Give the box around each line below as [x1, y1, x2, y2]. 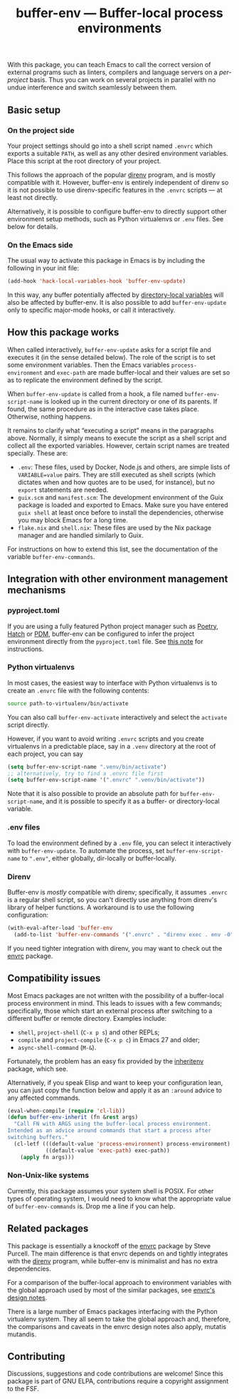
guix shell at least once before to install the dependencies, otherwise [17, 508, 224, 517]
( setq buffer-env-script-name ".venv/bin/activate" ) [7, 763, 167, 770]
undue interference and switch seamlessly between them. [7, 84, 178, 92]
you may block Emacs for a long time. [17, 515, 128, 524]
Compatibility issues [7, 972, 101, 984]
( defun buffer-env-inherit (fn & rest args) [7, 1113, 139, 1121]
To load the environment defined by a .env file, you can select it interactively [7, 839, 232, 847]
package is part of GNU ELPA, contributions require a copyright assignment [7, 1377, 229, 1385]
